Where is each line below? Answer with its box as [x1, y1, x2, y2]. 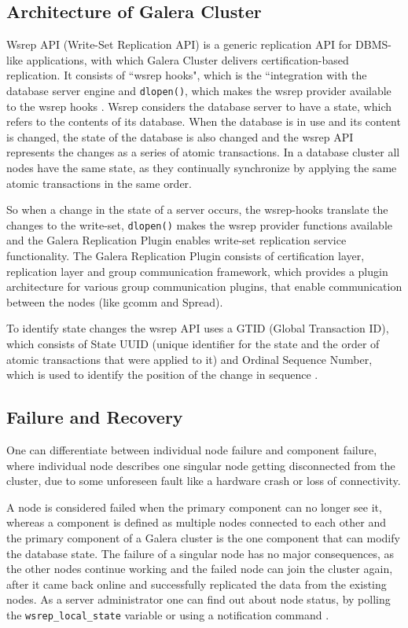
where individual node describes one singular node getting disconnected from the [6, 457, 395, 473]
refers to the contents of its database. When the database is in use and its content [6, 113, 401, 130]
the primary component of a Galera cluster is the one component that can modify [6, 529, 400, 545]
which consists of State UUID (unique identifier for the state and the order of [6, 336, 380, 352]
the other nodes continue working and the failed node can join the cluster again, [6, 560, 393, 577]
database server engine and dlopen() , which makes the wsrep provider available [6, 82, 391, 98]
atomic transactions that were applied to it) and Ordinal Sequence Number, [6, 351, 373, 367]
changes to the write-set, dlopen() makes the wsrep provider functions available [6, 216, 393, 233]
